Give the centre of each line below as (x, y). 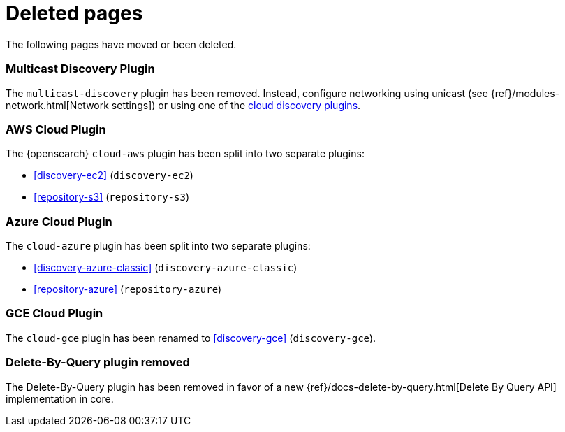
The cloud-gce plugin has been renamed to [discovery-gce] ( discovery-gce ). (191, 338)
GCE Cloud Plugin (54, 314)
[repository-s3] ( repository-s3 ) (112, 197)
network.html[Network (57, 105)
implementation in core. (60, 398)
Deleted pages (74, 13)
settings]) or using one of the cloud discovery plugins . (236, 105)
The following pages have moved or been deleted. (121, 44)
